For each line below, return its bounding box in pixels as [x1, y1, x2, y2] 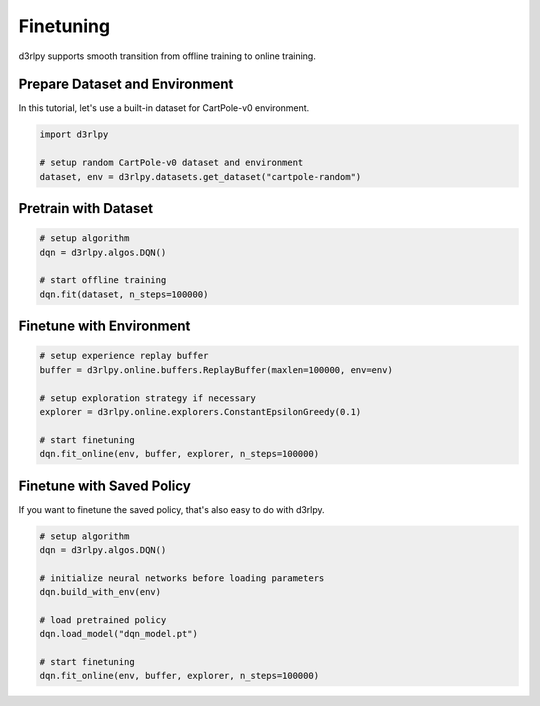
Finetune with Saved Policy [18, 477, 192, 494]
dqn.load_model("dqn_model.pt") [39, 628, 199, 640]
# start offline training [39, 275, 167, 286]
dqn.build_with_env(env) [39, 586, 162, 598]
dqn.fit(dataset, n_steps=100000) [39, 288, 209, 300]
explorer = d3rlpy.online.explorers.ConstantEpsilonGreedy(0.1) [39, 406, 362, 417]
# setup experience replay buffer [39, 350, 209, 362]
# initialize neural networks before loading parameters [39, 572, 325, 584]
